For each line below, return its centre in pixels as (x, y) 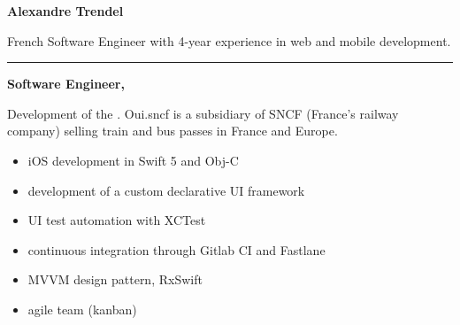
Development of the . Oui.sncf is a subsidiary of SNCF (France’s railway (203, 113)
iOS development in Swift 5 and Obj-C (133, 160)
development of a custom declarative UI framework (166, 190)
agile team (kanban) (82, 309)
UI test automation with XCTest (117, 220)
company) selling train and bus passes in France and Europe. (172, 131)
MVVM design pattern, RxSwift (115, 279)
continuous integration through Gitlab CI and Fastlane (176, 249)
